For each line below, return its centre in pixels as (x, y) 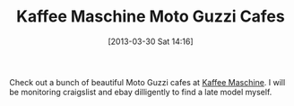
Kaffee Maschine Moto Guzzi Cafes (151, 17)
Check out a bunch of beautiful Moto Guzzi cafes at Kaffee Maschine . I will (147, 82)
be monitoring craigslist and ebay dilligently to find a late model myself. (141, 92)
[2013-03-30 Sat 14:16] (151, 41)
